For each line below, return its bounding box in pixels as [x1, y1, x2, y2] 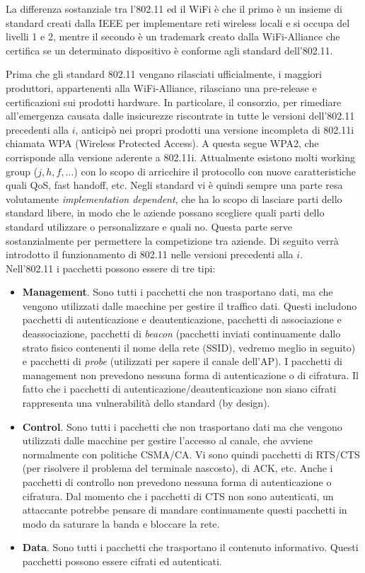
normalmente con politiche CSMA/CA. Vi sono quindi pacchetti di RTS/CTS [22, 446, 360, 461]
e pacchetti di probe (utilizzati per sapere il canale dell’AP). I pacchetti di [22, 354, 342, 369]
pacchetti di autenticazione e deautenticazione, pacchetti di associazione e [22, 312, 342, 327]
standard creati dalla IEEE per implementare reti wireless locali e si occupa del [6, 15, 350, 30]
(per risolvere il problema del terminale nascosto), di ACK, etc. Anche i [22, 461, 333, 475]
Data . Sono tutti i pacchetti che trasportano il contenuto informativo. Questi [22, 540, 359, 555]
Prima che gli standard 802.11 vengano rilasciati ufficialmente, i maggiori [6, 66, 322, 81]
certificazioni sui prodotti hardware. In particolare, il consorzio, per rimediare [6, 94, 342, 109]
